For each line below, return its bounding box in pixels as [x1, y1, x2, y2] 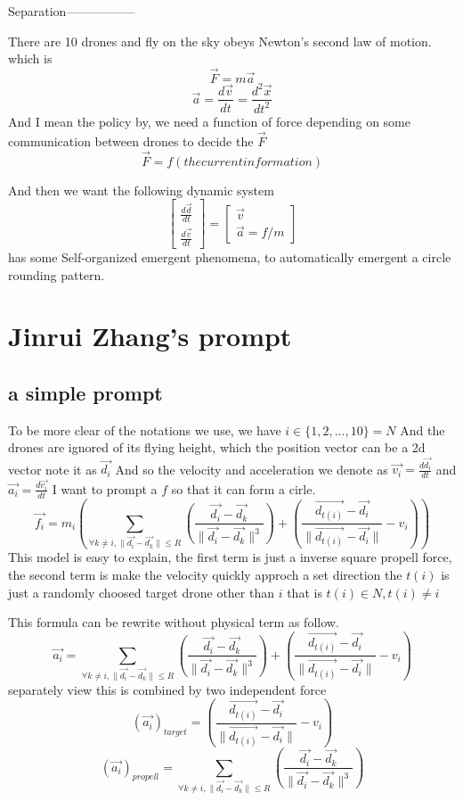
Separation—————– [8, 2, 135, 20]
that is [287, 582, 322, 601]
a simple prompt [8, 378, 163, 406]
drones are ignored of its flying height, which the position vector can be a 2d [8, 438, 426, 457]
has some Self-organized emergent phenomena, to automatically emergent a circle [8, 248, 451, 266]
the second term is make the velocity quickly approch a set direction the [8, 566, 402, 584]
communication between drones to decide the [8, 131, 254, 150]
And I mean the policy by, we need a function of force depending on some [8, 111, 411, 130]
